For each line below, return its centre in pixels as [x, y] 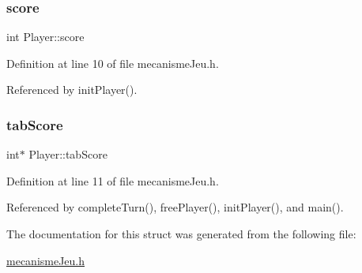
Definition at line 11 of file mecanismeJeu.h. [113, 180]
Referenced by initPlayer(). [72, 90]
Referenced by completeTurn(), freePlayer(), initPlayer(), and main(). [175, 207]
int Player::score [45, 37]
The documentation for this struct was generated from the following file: [181, 234]
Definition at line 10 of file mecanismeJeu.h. [113, 63]
